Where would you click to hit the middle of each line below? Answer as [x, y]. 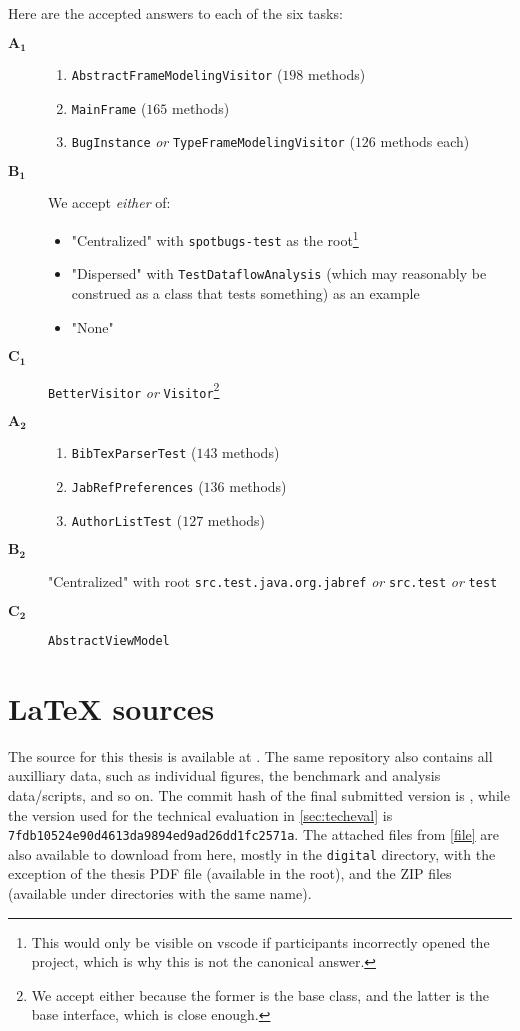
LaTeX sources [111, 707]
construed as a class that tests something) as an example [245, 293]
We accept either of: [109, 202]
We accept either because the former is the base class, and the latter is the [260, 994]
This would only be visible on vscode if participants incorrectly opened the [260, 941]
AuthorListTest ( [127, 519]
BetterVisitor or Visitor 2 [134, 390]
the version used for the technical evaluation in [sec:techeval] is [200, 814]
